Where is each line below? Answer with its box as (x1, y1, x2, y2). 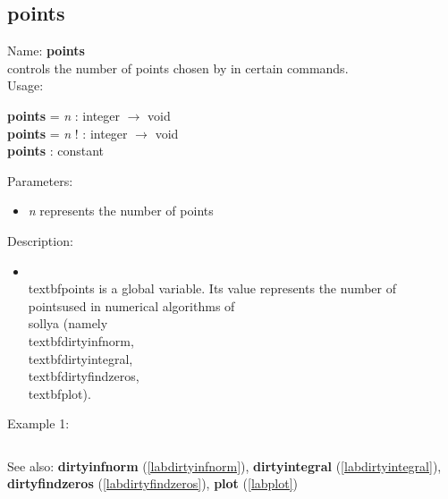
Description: (7, 231, 73, 249)
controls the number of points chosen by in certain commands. (7, 58, 349, 77)
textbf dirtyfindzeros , (28, 367, 139, 385)
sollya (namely (28, 314, 108, 333)
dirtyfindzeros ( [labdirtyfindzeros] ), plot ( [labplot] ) (7, 474, 299, 493)
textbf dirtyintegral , (28, 349, 133, 368)
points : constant (7, 141, 105, 160)
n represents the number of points (28, 201, 214, 220)
